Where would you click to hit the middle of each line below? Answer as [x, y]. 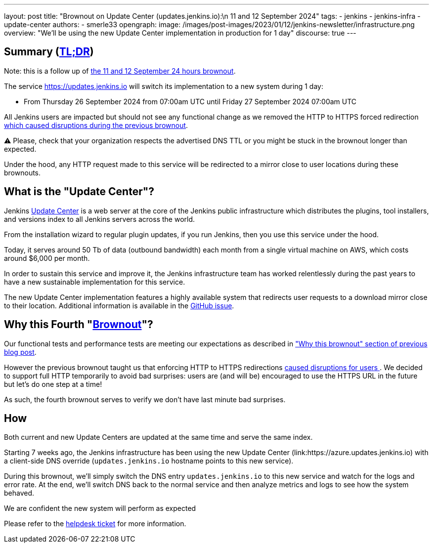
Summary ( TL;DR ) [49, 52]
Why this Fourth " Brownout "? [79, 325]
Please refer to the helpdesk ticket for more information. [95, 524]
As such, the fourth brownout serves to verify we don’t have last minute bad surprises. [145, 399]
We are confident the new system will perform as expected [100, 508]
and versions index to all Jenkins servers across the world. [100, 219]
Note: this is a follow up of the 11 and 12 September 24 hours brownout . [120, 71]
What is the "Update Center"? [79, 192]
